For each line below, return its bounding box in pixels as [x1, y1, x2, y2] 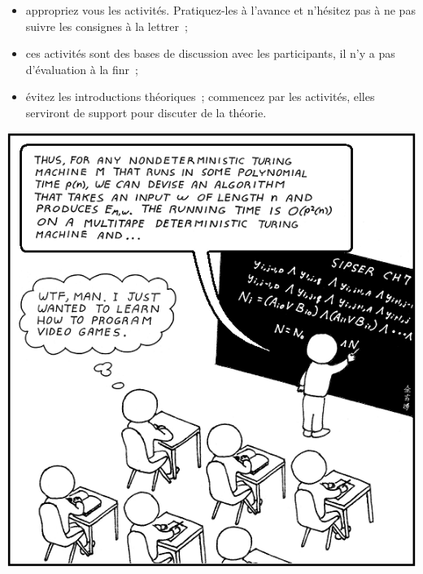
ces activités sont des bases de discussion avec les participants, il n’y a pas [25, 45, 395, 62]
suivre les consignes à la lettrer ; [25, 17, 188, 34]
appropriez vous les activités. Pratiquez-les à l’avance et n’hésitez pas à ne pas [25, 2, 416, 18]
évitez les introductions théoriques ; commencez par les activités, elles [25, 88, 375, 105]
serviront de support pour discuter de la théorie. [25, 103, 267, 120]
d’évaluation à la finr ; [25, 60, 138, 77]
